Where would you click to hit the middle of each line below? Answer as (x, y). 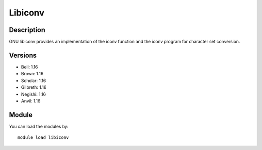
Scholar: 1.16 (33, 81)
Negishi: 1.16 (33, 94)
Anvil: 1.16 (31, 101)
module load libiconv (43, 138)
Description (27, 30)
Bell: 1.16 (30, 67)
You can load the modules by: (39, 126)
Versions (23, 55)
